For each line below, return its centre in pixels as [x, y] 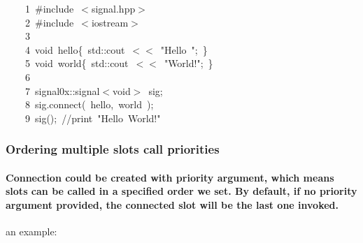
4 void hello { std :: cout [75, 49]
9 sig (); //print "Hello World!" [93, 118]
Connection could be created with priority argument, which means [170, 177]
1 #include [49, 8]
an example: [31, 231]
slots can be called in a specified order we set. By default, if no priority [181, 191]
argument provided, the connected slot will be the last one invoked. [172, 204]
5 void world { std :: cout [77, 63]
